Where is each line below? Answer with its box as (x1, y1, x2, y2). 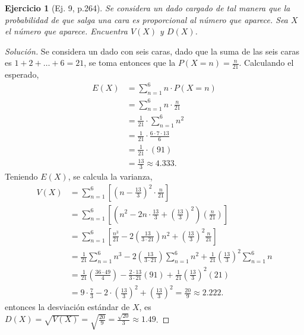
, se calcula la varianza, (68, 170, 153, 182)
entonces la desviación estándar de (5, 301, 130, 313)
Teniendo (5, 170, 38, 182)
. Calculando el (239, 56, 294, 69)
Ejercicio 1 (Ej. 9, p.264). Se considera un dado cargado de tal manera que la (5, 2, 290, 14)
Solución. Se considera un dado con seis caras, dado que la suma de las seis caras (5, 44, 299, 57)
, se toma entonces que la (84, 56, 176, 69)
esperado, (5, 68, 39, 81)
